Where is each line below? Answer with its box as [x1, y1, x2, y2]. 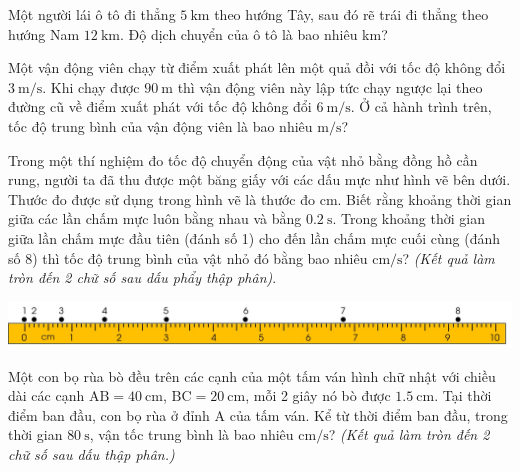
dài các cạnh [8, 385, 85, 406]
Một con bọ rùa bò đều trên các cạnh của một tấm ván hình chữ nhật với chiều [8, 365, 496, 386]
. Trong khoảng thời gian [332, 208, 485, 229]
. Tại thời [434, 385, 492, 406]
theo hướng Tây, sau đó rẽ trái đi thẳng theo [214, 4, 489, 24]
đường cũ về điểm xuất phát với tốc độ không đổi [8, 96, 312, 117]
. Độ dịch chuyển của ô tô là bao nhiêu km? [120, 23, 388, 44]
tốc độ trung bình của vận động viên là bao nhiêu [8, 115, 313, 136]
